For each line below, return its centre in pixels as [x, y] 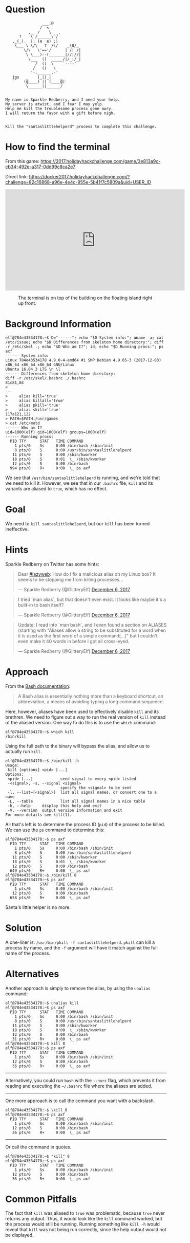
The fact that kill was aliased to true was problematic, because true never [85, 1213]
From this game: [22, 161]
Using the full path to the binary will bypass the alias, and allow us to [78, 746]
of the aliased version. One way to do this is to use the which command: [81, 722]
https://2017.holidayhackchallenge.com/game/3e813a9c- [100, 161]
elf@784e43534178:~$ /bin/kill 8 [41, 875]
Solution [24, 928]
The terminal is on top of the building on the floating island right [85, 298]
